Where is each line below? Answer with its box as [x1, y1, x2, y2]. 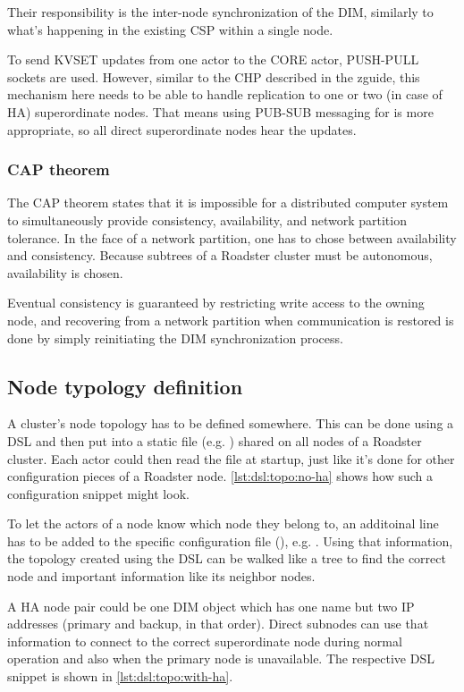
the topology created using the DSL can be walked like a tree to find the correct [7, 549, 446, 568]
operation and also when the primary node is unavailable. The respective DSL [7, 649, 434, 668]
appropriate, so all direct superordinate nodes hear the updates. [7, 120, 357, 139]
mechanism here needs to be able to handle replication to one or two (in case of [7, 85, 443, 104]
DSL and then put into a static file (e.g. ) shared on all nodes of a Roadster [7, 431, 422, 450]
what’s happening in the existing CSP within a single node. [7, 20, 333, 38]
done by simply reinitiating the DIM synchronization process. [7, 328, 343, 347]
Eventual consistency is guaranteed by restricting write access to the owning [7, 293, 425, 312]
